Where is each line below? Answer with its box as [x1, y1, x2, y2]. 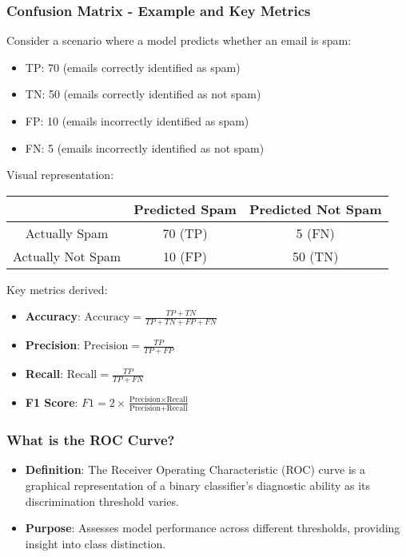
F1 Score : [25, 393, 78, 410]
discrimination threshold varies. [25, 492, 179, 509]
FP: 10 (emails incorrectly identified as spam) [25, 113, 249, 129]
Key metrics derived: [6, 280, 108, 297]
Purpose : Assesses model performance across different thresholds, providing [25, 519, 400, 536]
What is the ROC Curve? [6, 430, 175, 450]
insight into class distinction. [25, 535, 166, 551]
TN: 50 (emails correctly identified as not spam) [25, 86, 261, 102]
